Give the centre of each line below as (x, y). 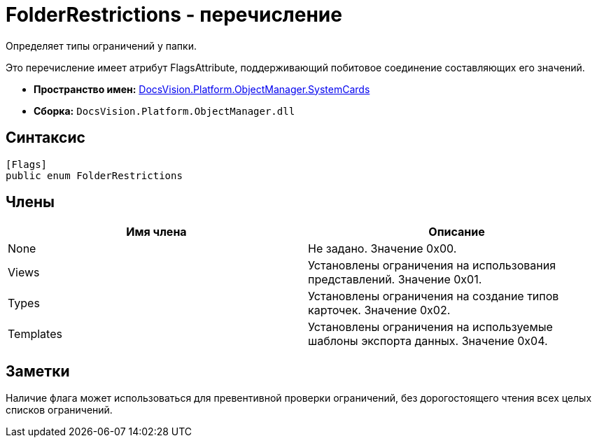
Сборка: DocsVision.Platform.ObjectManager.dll (164, 111)
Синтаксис (45, 138)
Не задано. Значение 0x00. (382, 249)
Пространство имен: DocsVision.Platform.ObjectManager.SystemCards (202, 89)
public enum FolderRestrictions (94, 175)
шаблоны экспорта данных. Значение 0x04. (428, 341)
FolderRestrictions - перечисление (174, 15)
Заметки (38, 371)
